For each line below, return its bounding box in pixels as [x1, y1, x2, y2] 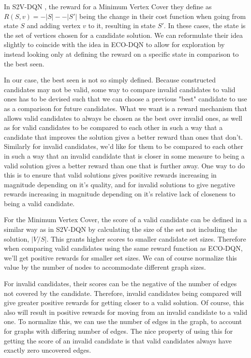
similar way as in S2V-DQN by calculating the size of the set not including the [4, 224, 237, 234]
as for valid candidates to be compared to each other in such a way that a [4, 122, 223, 132]
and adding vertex [27, 20, 81, 31]
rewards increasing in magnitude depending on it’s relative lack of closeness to [4, 189, 236, 199]
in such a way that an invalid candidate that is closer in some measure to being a [4, 150, 245, 161]
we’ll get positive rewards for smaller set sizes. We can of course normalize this [4, 252, 237, 262]
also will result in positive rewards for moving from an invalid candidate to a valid [4, 307, 248, 317]
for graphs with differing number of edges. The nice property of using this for [4, 326, 233, 336]
